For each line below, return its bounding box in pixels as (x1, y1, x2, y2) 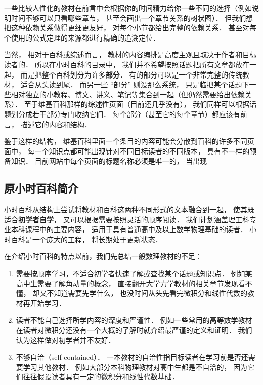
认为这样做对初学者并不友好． (16, 334, 115, 345)
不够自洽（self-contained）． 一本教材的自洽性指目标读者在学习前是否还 (16, 352, 248, 362)
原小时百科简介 (4, 180, 78, 196)
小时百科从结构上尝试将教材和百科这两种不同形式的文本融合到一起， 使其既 (4, 204, 254, 215)
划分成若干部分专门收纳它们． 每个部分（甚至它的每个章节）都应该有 (11, 108, 240, 119)
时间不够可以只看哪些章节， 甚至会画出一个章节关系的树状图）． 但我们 (11, 12, 246, 23)
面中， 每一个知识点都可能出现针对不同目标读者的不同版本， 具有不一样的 (4, 145, 250, 156)
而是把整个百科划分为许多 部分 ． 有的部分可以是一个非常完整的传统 (20, 69, 243, 80)
